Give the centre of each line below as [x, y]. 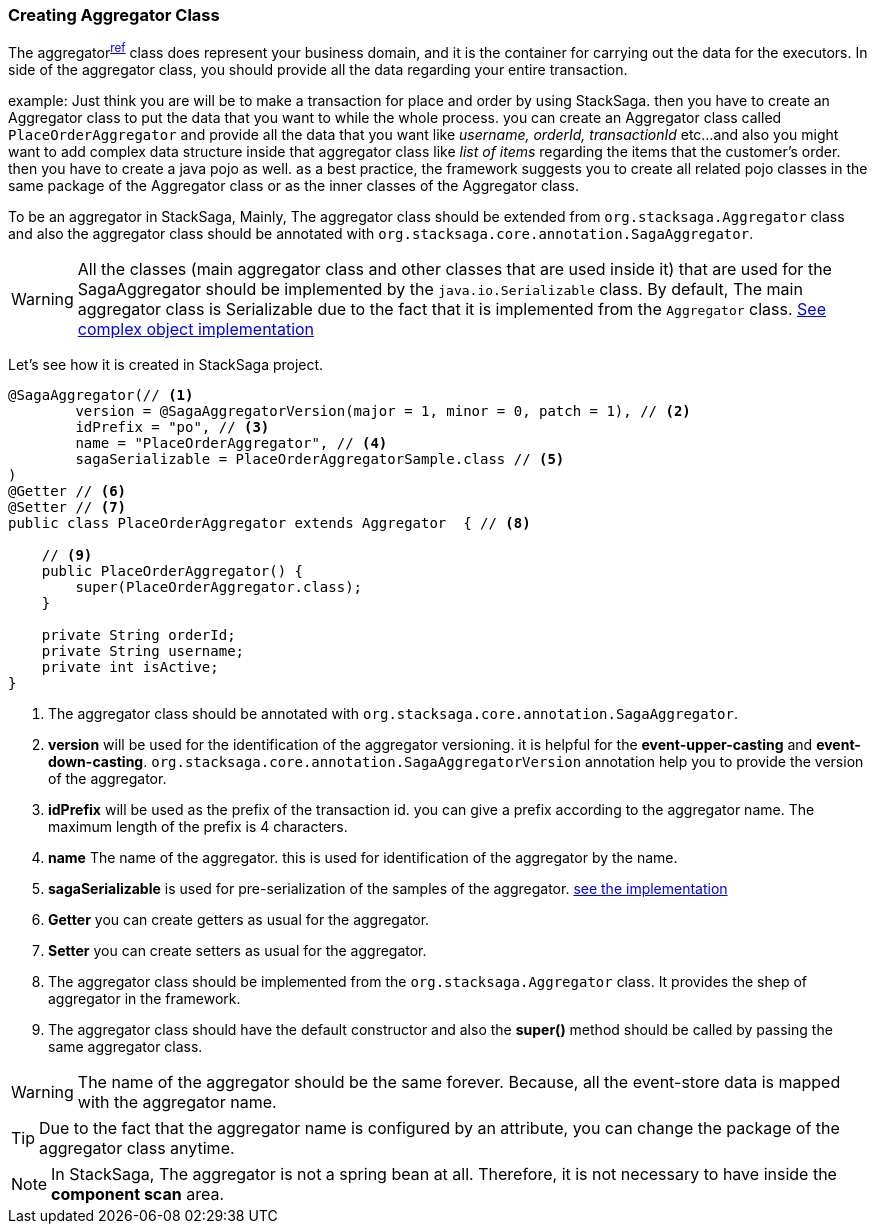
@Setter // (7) [67, 507]
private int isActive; [130, 667]
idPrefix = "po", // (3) [172, 427]
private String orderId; [138, 635]
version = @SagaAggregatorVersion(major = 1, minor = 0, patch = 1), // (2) [383, 411]
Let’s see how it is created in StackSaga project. [166, 365]
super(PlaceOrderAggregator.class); [219, 587]
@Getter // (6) [67, 491]
